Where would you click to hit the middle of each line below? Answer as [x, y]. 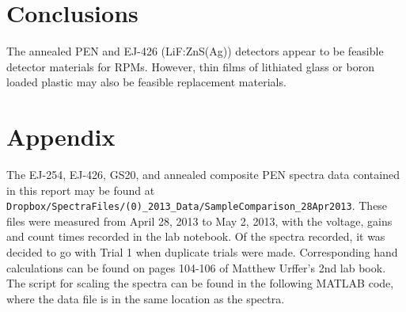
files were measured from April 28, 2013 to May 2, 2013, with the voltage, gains [199, 221]
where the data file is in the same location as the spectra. [146, 298]
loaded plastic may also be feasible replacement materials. [146, 82]
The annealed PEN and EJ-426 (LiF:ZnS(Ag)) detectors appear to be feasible [195, 51]
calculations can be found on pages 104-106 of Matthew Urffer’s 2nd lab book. [196, 267]
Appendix [61, 137]
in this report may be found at [81, 190]
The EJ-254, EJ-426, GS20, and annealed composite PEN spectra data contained [203, 175]
